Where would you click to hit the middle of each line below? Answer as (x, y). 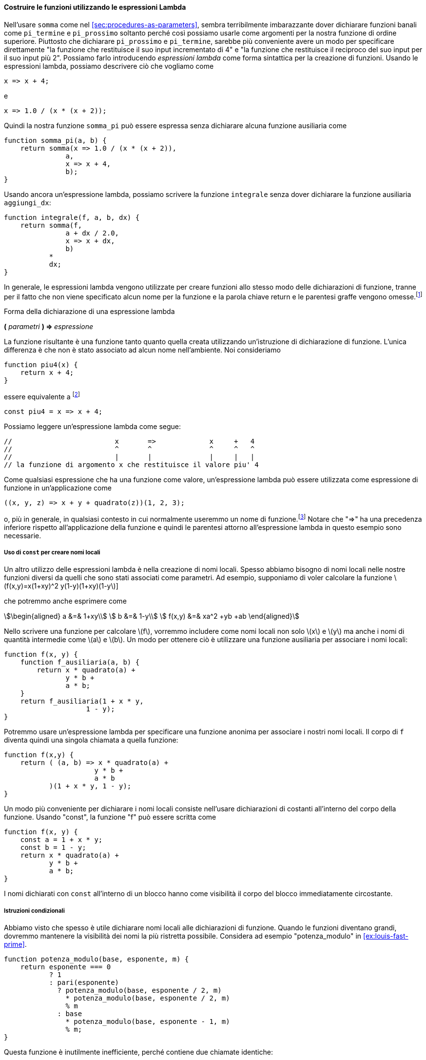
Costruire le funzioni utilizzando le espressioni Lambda (95, 7)
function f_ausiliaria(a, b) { (80, 662)
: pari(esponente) (84, 983)
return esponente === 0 (66, 967)
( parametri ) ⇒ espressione (48, 327)
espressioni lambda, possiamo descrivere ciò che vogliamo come (109, 66)
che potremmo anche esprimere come (65, 601)
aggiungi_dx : (28, 202)
